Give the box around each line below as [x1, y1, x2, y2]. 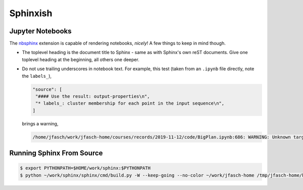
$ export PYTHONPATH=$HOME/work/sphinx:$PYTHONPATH [20, 165, 151, 171]
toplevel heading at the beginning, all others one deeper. [22, 56, 140, 63]
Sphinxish [9, 8, 53, 19]
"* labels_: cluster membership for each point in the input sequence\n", [35, 101, 225, 106]
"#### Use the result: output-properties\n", [35, 93, 150, 99]
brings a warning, [22, 120, 59, 126]
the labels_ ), [22, 73, 52, 79]
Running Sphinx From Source [9, 149, 103, 158]
